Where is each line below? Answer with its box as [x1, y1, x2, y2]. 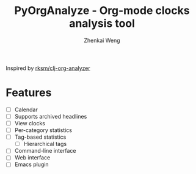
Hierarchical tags [23, 141, 67, 148]
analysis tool [68, 16, 136, 30]
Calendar [14, 106, 38, 113]
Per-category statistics [14, 127, 73, 134]
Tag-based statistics [14, 133, 67, 141]
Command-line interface [14, 147, 76, 155]
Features [5, 86, 52, 100]
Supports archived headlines [14, 113, 87, 120]
